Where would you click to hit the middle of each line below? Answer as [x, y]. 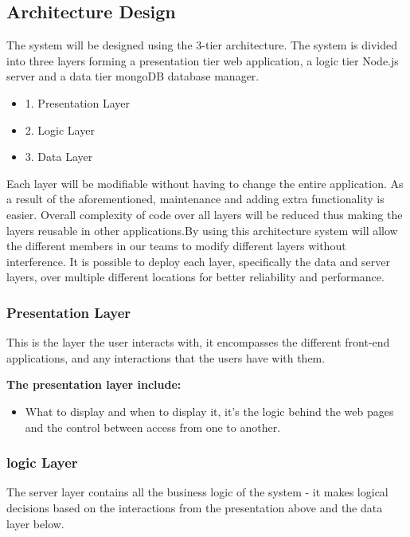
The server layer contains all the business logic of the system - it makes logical [197, 492]
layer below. [35, 523]
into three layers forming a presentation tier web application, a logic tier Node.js [203, 60]
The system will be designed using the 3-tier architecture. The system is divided [202, 45]
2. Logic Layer [60, 129]
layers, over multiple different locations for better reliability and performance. [195, 277]
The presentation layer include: [94, 384]
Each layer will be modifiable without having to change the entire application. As [205, 183]
